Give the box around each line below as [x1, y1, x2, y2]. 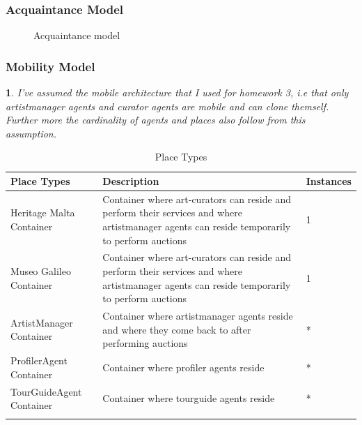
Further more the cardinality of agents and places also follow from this [6, 112, 306, 127]
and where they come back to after [102, 322, 251, 336]
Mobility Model [6, 57, 95, 75]
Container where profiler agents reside [102, 359, 265, 374]
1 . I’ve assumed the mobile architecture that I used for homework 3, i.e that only [6, 85, 349, 100]
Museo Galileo [10, 264, 71, 278]
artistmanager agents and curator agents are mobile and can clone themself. [6, 98, 329, 113]
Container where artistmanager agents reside [102, 308, 293, 323]
